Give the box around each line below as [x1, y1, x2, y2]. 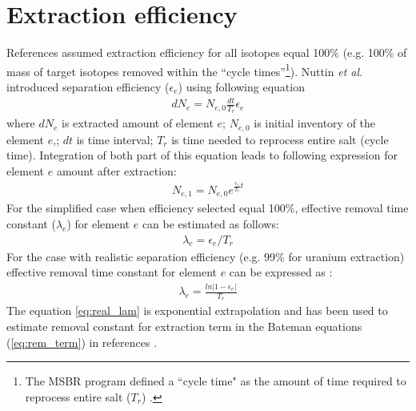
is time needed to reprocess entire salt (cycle [171, 131, 389, 147]
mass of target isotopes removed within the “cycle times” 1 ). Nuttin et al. [6, 60, 363, 79]
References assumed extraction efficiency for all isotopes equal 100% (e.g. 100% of [6, 44, 407, 61]
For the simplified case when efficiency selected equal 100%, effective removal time [6, 199, 409, 216]
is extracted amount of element [62, 115, 214, 131]
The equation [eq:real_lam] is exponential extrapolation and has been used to [6, 302, 388, 319]
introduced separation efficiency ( [6, 78, 170, 95]
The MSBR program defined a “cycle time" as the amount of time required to [25, 373, 406, 389]
